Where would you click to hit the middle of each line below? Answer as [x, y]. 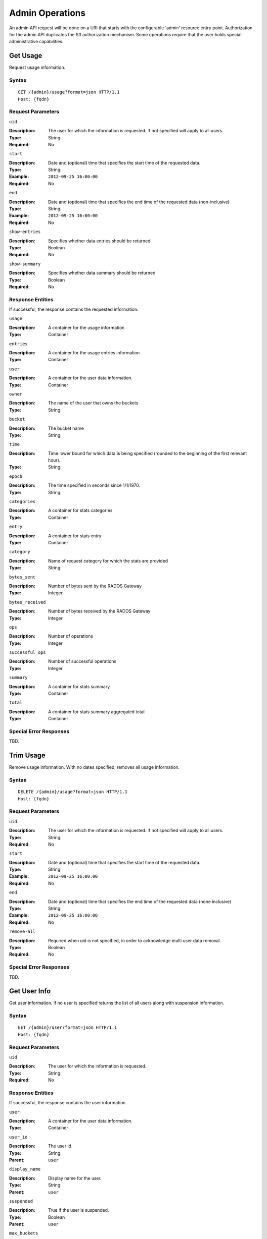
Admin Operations [47, 13]
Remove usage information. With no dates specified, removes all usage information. [94, 767]
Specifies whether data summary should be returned [102, 273]
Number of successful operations [82, 661]
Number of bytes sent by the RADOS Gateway [95, 586]
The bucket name [66, 428]
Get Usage [26, 56]
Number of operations [71, 636]
